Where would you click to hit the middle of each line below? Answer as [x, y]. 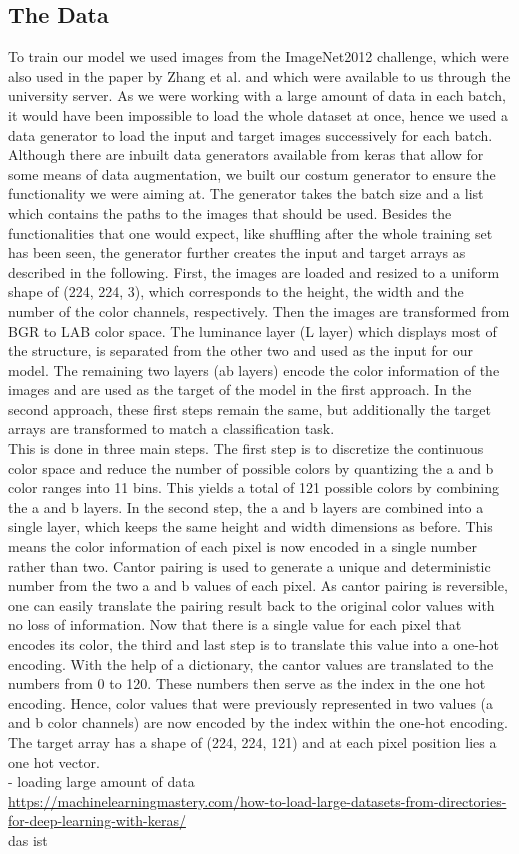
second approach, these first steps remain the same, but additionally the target [249, 408]
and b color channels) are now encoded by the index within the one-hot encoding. [258, 722]
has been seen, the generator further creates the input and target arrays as [237, 252]
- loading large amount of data [101, 781]
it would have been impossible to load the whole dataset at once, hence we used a [258, 114]
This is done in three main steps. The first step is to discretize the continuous [246, 448]
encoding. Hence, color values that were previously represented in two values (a [251, 702]
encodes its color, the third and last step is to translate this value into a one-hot [254, 644]
